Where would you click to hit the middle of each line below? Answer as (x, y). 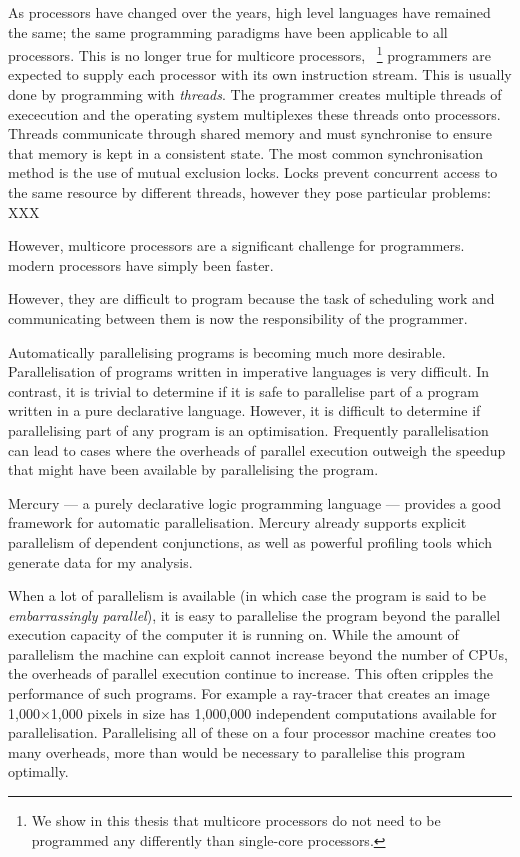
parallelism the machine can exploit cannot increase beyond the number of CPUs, (258, 653)
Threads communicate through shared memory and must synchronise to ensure (250, 133)
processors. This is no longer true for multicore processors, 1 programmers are (249, 53)
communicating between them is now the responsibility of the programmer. (238, 317)
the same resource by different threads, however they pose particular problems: (249, 192)
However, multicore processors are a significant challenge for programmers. (236, 245)
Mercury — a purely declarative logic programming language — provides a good (255, 502)
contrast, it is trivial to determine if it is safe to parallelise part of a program (243, 390)
